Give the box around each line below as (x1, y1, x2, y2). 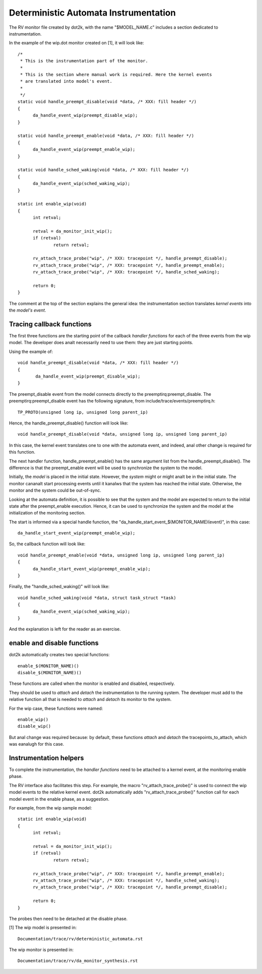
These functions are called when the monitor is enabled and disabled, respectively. (9, 680, 175, 686)
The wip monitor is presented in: (9, 947, 74, 953)
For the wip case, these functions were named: (9, 705, 103, 711)
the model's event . (9, 307, 46, 313)
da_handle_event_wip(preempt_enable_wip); (33, 147, 135, 152)
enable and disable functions (9, 639, 99, 647)
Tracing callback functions (9, 320, 92, 328)
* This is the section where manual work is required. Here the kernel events (20, 72, 212, 77)
